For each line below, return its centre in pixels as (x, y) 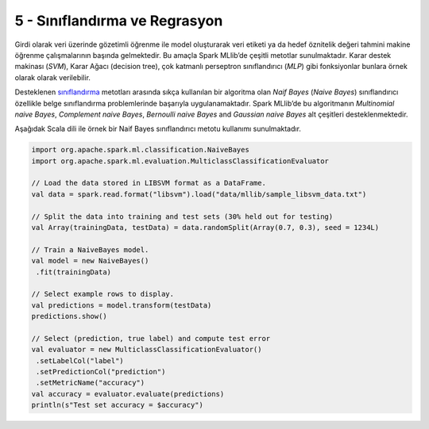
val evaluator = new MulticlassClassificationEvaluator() (147, 350)
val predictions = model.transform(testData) (122, 305)
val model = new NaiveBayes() (90, 261)
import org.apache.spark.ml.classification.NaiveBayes (140, 150)
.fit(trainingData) (73, 272)
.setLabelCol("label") (80, 360)
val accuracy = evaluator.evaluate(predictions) (128, 394)
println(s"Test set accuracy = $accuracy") (118, 405)
